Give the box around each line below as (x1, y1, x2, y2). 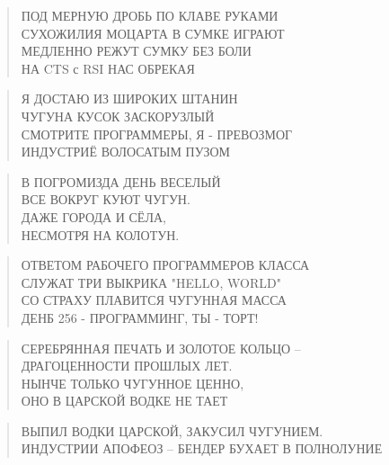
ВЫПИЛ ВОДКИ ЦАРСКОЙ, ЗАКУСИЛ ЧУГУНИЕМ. (21, 421, 323, 440)
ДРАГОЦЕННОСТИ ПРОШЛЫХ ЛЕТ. (21, 356, 233, 375)
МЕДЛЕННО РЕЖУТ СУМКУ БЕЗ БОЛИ (21, 41, 252, 60)
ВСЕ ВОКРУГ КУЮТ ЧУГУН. (21, 190, 190, 209)
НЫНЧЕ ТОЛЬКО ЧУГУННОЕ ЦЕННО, (21, 373, 244, 392)
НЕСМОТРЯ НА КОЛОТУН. (21, 225, 180, 244)
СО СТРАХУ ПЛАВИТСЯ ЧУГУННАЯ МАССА (21, 291, 287, 309)
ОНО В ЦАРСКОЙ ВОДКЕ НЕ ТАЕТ (21, 391, 228, 410)
